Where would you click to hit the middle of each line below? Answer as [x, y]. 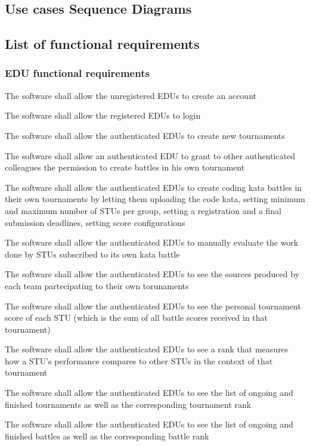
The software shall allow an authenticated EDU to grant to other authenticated [150, 155]
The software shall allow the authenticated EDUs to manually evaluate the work [152, 242]
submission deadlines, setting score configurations [95, 222]
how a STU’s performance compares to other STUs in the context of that [139, 360]
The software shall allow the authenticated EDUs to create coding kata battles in [154, 187]
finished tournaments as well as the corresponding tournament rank [128, 404]
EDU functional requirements [77, 73]
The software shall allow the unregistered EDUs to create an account [131, 95]
